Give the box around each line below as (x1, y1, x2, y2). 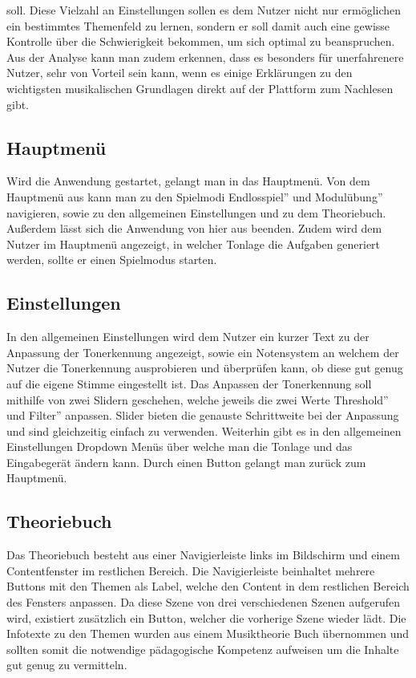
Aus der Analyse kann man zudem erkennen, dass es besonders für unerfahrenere (6, 48, 404, 65)
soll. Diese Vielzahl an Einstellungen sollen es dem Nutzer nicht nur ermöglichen (6, 2, 402, 18)
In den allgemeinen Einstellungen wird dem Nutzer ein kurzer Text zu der (6, 328, 370, 345)
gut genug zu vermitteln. (6, 656, 127, 673)
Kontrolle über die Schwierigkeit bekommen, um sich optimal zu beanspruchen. (6, 33, 395, 50)
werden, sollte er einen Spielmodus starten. (6, 251, 217, 268)
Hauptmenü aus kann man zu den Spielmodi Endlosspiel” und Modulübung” (6, 188, 383, 205)
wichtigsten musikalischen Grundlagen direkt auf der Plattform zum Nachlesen (6, 79, 394, 96)
